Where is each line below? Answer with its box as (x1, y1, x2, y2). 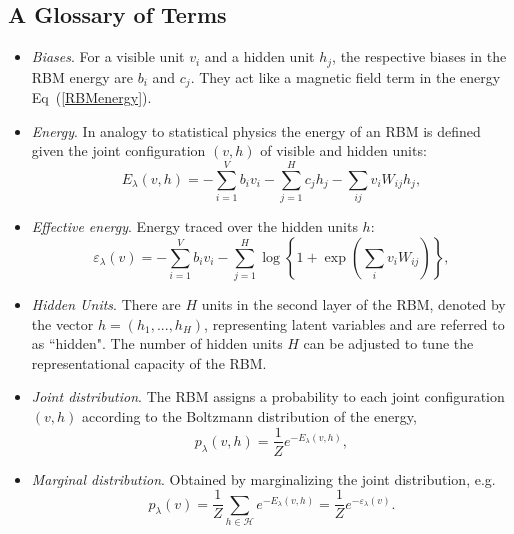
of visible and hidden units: (260, 140, 427, 161)
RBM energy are (31, 66, 133, 87)
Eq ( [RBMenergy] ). (31, 87, 152, 108)
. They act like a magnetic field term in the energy (190, 66, 501, 87)
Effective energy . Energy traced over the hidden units (31, 216, 358, 237)
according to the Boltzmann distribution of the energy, (82, 405, 417, 426)
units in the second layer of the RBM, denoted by (201, 293, 506, 314)
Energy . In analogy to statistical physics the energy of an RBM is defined (31, 120, 481, 141)
